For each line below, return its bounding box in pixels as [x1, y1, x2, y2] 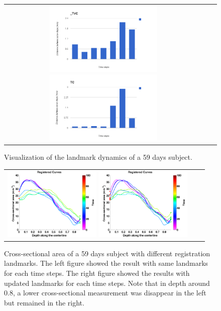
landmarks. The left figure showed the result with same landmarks [4, 258, 208, 268]
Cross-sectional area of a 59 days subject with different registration [4, 248, 210, 258]
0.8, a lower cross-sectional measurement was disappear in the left [4, 287, 206, 298]
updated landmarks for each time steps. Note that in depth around [4, 277, 210, 288]
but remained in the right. [4, 297, 84, 307]
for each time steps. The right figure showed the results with [4, 267, 190, 278]
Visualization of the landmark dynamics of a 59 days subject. [4, 152, 192, 162]
